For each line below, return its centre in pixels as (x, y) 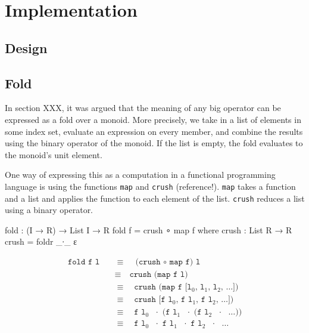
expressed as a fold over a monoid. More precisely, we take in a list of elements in (153, 119)
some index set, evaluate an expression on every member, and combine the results (154, 131)
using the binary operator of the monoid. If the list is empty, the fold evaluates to (154, 143)
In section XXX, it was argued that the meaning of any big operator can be (143, 108)
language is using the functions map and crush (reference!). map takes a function (150, 186)
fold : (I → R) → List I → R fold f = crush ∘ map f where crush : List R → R (149, 229)
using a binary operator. (49, 210)
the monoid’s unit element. (54, 154)
